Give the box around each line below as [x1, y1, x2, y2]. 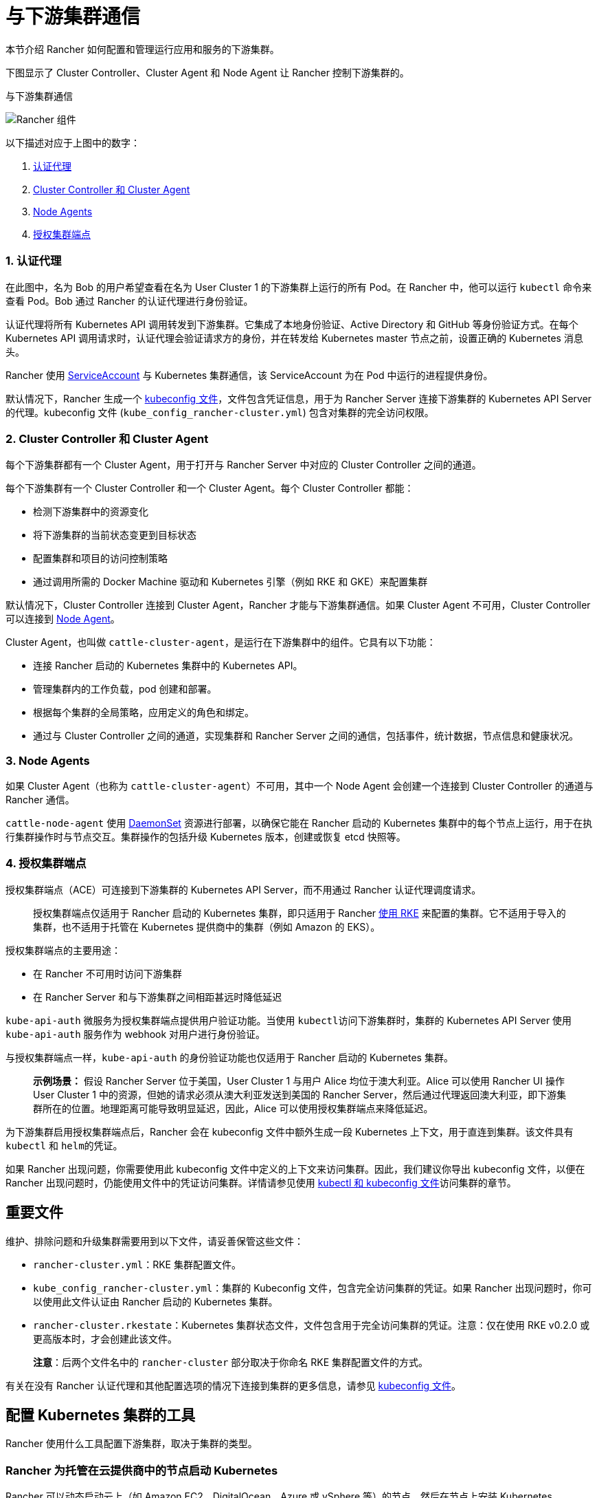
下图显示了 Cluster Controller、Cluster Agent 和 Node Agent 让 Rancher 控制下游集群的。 [5, 66, 409, 78]
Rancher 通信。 [5, 794, 75, 805]
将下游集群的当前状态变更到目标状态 [33, 529, 196, 541]
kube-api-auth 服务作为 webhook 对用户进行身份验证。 [5, 1028, 266, 1040]
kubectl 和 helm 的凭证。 [5, 1139, 123, 1151]
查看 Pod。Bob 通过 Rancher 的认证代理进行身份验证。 [5, 294, 253, 307]
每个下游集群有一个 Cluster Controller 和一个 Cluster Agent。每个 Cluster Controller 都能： [5, 482, 414, 495]
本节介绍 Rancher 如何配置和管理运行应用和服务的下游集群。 [5, 43, 280, 55]
